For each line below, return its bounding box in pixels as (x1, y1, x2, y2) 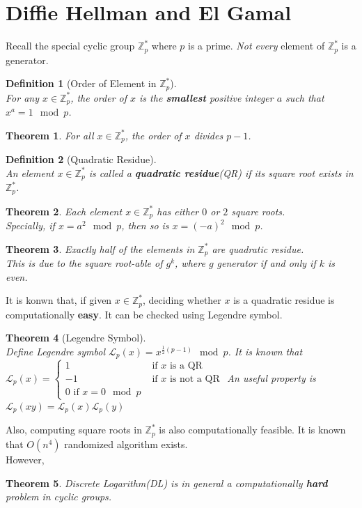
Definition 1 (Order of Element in (6, 76, 157, 91)
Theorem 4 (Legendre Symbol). (6, 330, 146, 345)
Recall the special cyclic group (6, 38, 135, 53)
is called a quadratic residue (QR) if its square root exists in (88, 165, 354, 180)
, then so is (121, 218, 169, 233)
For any (6, 90, 39, 105)
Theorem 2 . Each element (6, 203, 123, 218)
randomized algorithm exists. (64, 436, 188, 451)
